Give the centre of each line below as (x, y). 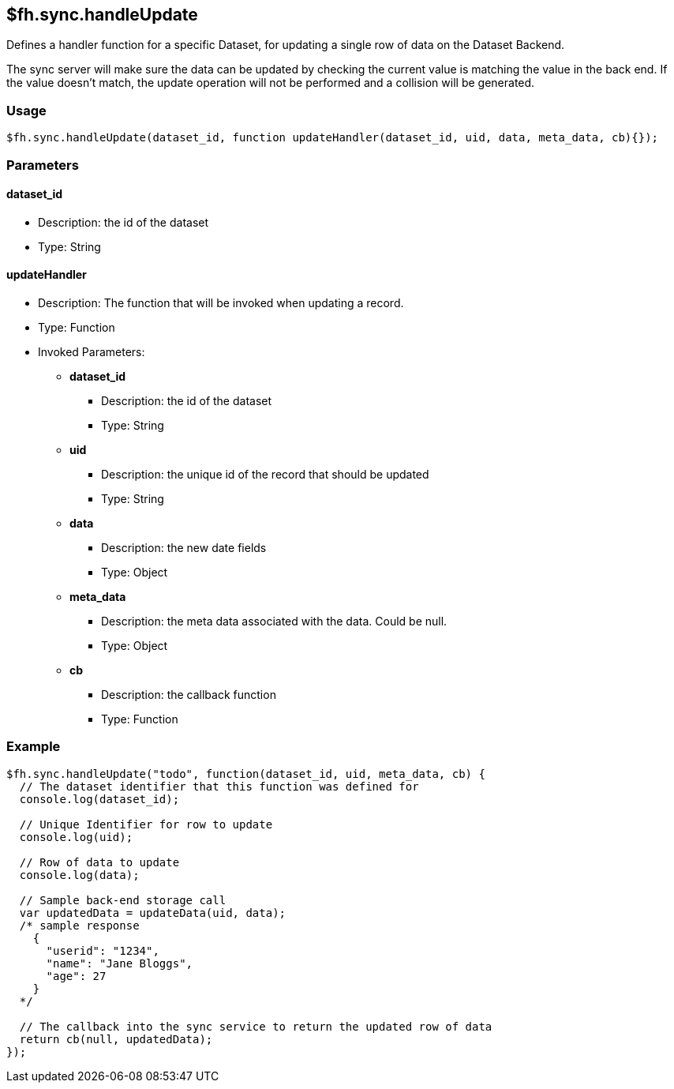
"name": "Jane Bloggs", (120, 963)
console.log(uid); (76, 837)
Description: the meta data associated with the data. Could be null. (274, 621)
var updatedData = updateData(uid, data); (153, 913)
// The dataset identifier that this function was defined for (219, 786)
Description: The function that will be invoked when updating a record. (221, 302)
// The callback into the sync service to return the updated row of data (256, 1026)
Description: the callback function (189, 694)
